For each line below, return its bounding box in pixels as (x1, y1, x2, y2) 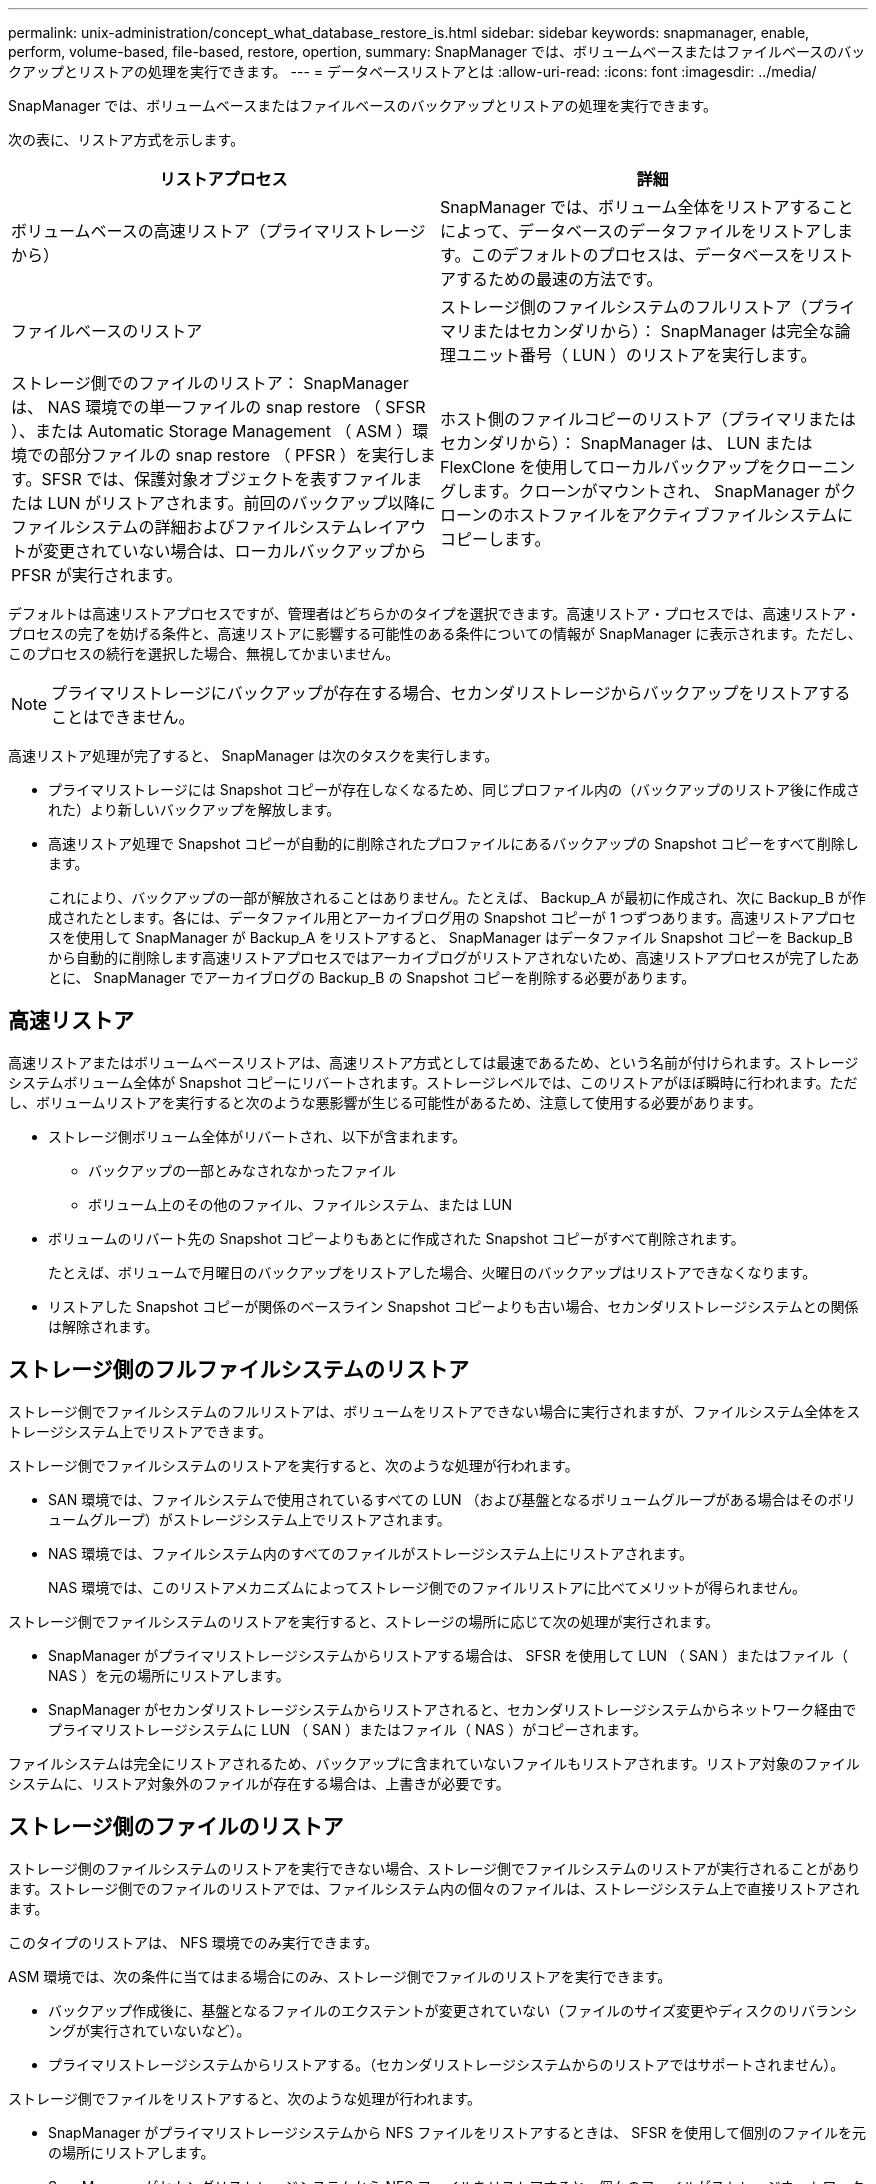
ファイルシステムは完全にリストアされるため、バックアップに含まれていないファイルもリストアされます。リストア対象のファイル (8, 1754, 860, 1772)
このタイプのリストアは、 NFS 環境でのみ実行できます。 (8, 1933, 379, 1951)
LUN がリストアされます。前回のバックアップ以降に (47, 493, 436, 513)
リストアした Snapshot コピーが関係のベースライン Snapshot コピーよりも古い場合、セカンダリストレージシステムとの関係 (48, 1297, 859, 1315)
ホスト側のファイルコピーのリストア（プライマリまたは (440, 409, 856, 429)
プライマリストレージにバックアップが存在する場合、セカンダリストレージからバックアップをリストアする (51, 683, 851, 703)
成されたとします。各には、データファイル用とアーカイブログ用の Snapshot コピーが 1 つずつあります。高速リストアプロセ (48, 909, 857, 926)
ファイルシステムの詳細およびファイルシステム (11, 517, 363, 537)
